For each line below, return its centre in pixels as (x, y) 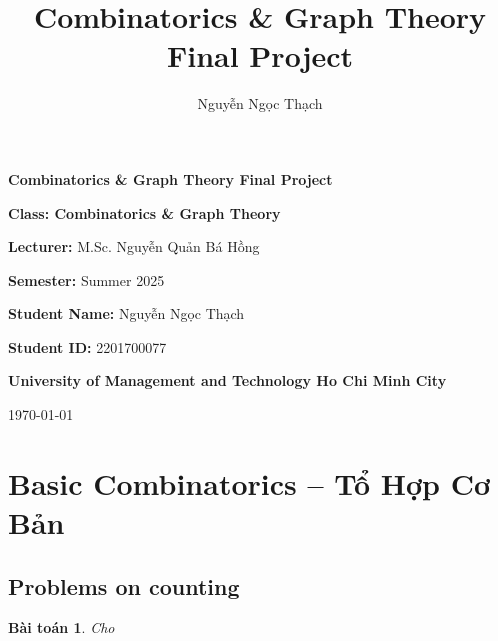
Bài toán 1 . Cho (61, 627)
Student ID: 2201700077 (87, 346)
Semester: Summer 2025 (86, 279)
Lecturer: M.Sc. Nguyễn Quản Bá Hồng (134, 246)
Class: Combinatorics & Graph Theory (144, 212)
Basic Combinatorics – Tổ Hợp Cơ (249, 482)
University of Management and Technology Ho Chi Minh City (227, 380)
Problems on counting (124, 585)
